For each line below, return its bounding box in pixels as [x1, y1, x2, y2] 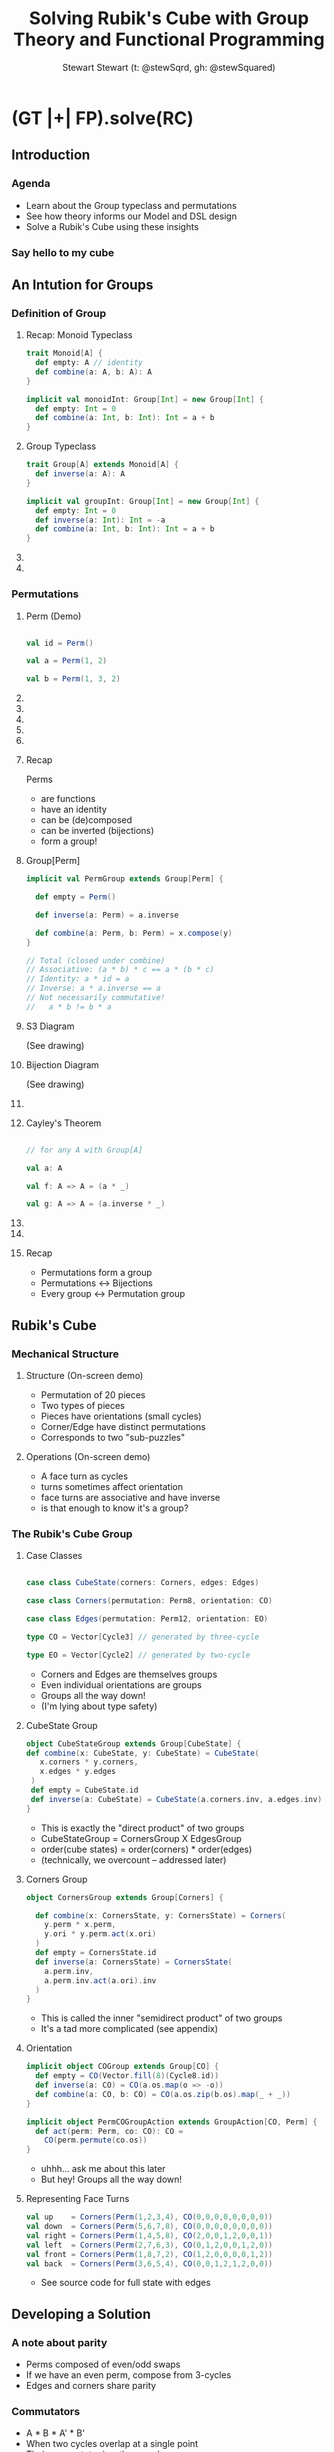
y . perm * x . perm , [44, 1920, 117, 1930]
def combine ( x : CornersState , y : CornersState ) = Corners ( [35, 1910, 287, 1921]
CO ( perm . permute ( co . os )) [44, 2135, 148, 2146]
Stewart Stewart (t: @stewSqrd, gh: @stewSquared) [62, 61, 276, 73]
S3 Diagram [25, 1020, 75, 1032]
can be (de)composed [40, 814, 133, 826]
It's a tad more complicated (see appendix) [40, 2023, 219, 2035]
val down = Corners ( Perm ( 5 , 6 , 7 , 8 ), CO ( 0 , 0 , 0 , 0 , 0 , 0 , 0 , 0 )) [25, 2222, 273, 2232]
